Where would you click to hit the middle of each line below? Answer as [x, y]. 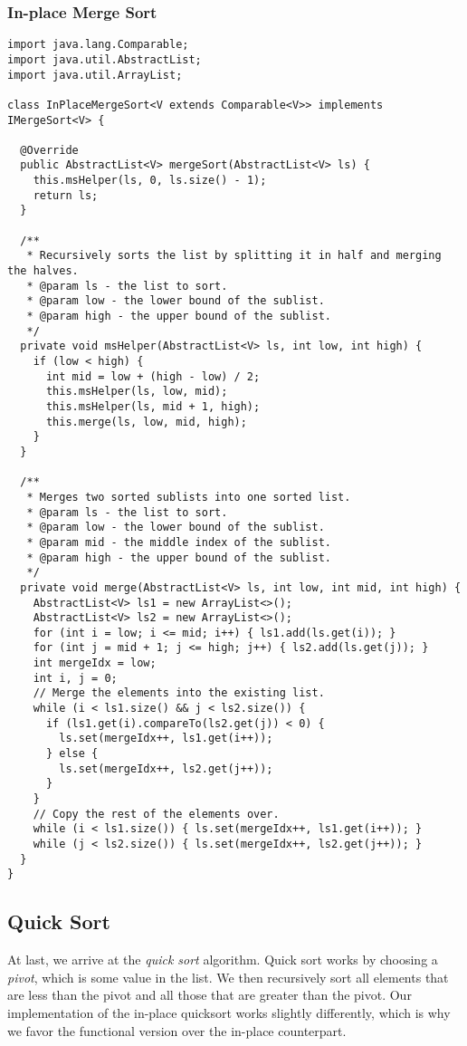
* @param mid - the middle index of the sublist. [179, 542]
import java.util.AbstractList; [105, 59]
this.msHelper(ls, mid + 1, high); [153, 406]
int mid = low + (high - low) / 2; [153, 376]
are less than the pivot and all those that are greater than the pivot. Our [210, 995]
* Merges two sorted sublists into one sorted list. [189, 497]
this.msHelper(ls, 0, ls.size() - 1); [150, 181]
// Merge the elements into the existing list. [179, 693]
